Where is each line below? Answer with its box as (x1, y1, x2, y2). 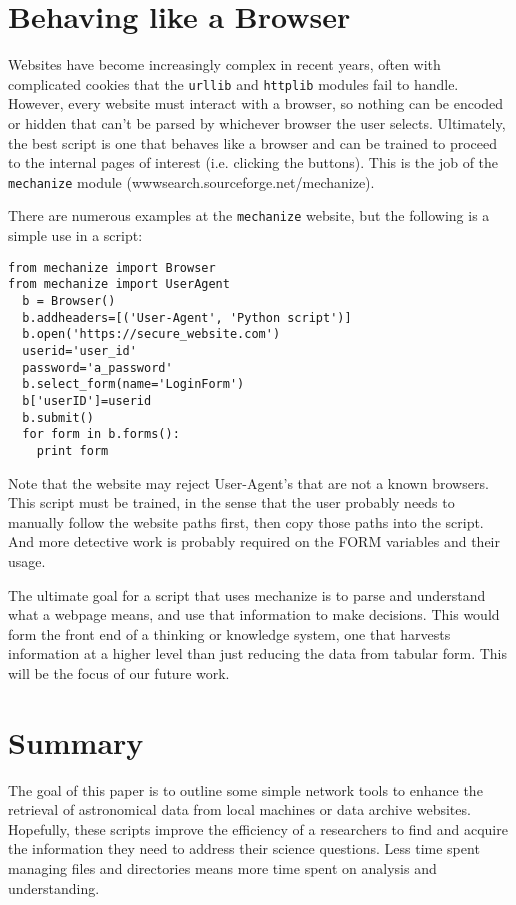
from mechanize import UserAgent (8, 277, 230, 292)
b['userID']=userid (22, 393, 152, 408)
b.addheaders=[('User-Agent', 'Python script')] (22, 310, 352, 325)
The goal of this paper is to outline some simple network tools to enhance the (8, 779, 483, 800)
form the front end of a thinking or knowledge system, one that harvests (8, 623, 451, 644)
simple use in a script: (8, 225, 143, 246)
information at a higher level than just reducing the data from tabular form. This (8, 643, 507, 664)
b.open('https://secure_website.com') (22, 327, 281, 342)
